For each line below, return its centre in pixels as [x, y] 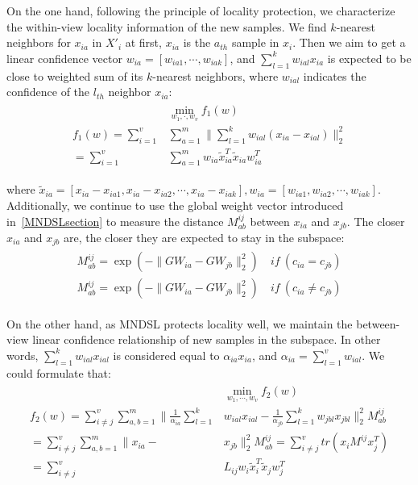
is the [197, 42]
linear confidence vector [64, 58]
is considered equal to [166, 355]
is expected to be [369, 58]
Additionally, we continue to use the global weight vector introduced [175, 205]
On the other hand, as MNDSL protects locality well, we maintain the [180, 323]
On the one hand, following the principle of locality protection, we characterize [201, 10]
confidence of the [48, 92]
